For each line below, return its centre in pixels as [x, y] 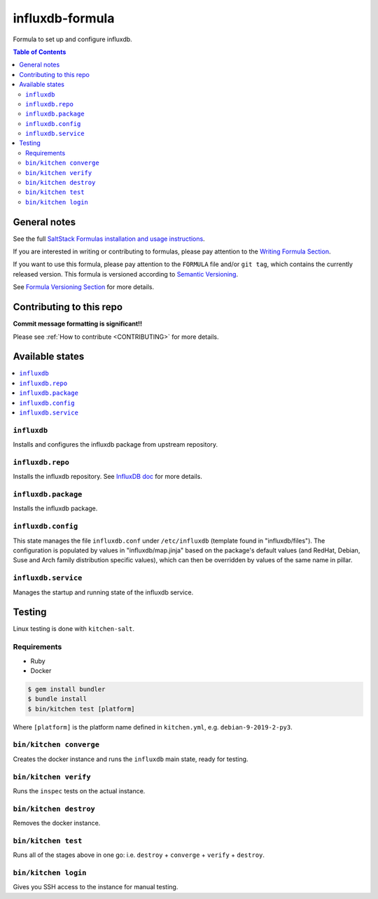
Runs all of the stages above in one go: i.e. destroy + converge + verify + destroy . [139, 855]
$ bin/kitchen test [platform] [82, 709]
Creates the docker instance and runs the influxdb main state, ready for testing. [131, 759]
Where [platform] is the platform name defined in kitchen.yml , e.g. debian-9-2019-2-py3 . [153, 727]
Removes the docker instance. [57, 823]
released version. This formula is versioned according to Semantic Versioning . [125, 274]
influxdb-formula [64, 18]
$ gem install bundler [66, 689]
